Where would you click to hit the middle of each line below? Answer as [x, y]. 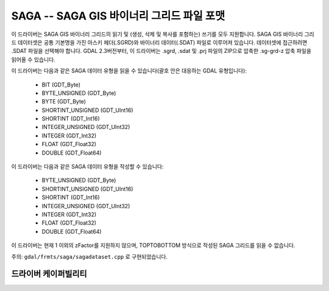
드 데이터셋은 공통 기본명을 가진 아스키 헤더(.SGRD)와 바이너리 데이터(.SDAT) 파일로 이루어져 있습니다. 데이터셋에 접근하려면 [159, 42]
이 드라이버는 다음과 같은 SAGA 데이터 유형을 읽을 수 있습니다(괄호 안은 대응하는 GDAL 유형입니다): [129, 71]
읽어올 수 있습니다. [33, 59]
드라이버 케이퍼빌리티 [49, 274]
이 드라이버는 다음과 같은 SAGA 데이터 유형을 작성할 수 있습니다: [87, 167]
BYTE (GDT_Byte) [64, 102]
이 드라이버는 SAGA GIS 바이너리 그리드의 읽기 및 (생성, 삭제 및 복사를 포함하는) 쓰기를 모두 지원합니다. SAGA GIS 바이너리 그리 [163, 34]
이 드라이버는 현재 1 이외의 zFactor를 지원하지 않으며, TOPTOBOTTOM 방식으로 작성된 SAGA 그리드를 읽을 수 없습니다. [153, 245]
